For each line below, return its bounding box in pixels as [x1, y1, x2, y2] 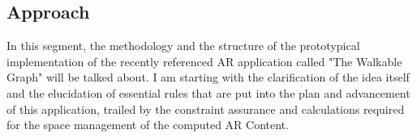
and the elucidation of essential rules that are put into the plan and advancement [6, 84, 411, 101]
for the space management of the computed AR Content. [6, 116, 289, 133]
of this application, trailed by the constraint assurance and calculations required [6, 100, 405, 117]
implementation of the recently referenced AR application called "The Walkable [6, 52, 402, 69]
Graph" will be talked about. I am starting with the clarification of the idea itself [6, 69, 410, 86]
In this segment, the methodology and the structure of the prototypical [6, 37, 360, 54]
